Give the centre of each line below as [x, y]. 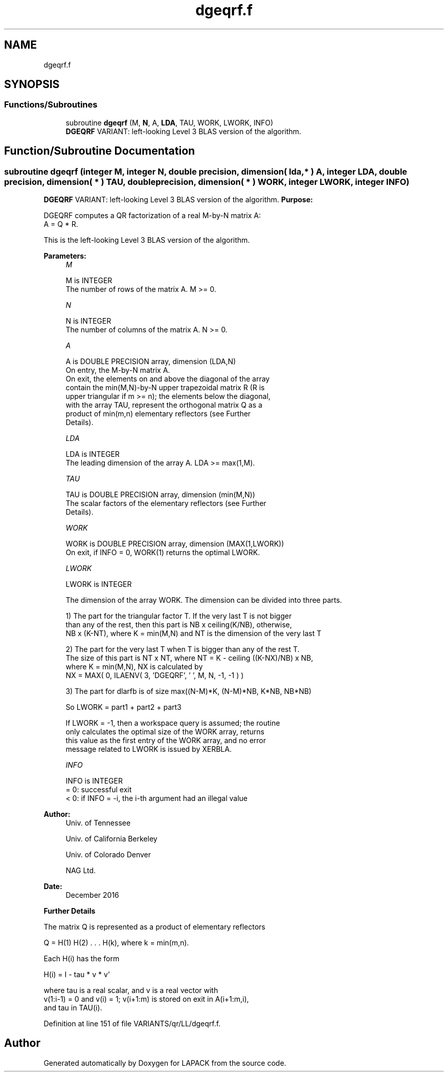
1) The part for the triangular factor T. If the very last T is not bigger [179, 616]
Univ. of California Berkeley [111, 839]
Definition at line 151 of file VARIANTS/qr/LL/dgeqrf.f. [132, 1024]
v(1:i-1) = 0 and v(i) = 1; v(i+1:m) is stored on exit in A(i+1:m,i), [146, 999]
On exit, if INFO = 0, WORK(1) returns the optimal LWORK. [163, 553]
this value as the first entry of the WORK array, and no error [166, 741]
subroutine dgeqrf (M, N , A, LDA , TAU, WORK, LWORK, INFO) [170, 122]
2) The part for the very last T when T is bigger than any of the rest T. [183, 649]
